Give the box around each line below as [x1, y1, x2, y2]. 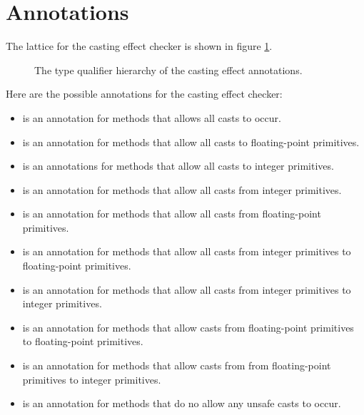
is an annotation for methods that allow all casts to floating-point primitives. [22, 134, 360, 149]
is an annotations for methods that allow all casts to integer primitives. [22, 158, 334, 173]
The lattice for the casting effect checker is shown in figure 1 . [6, 39, 273, 53]
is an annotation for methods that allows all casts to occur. [22, 110, 281, 125]
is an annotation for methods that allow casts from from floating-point [22, 358, 331, 373]
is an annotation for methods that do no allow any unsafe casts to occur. [22, 396, 341, 411]
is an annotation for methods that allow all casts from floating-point [22, 206, 321, 221]
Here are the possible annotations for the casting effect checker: [6, 86, 283, 101]
